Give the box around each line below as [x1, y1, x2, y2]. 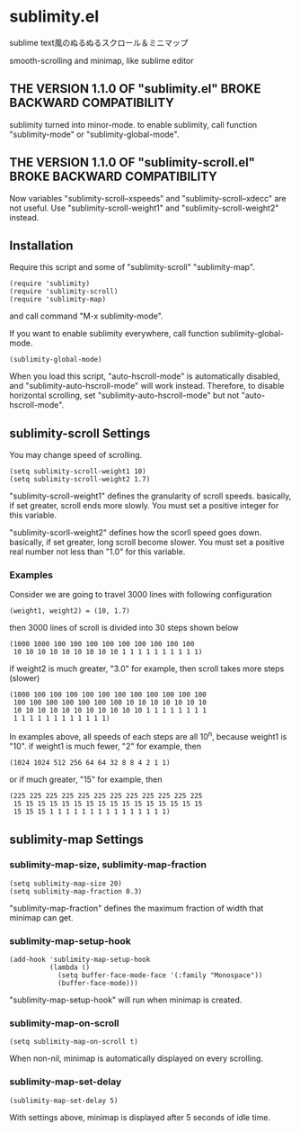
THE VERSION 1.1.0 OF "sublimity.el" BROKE [9, 81, 261, 96]
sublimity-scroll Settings [9, 426, 151, 441]
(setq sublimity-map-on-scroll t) [9, 1038, 139, 1047]
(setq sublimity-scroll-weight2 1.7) [9, 475, 151, 484]
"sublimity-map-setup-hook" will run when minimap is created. [9, 994, 243, 1005]
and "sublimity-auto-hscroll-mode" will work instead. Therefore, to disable [9, 381, 285, 391]
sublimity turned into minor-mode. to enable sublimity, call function [9, 119, 258, 130]
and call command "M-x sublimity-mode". [9, 310, 163, 321]
